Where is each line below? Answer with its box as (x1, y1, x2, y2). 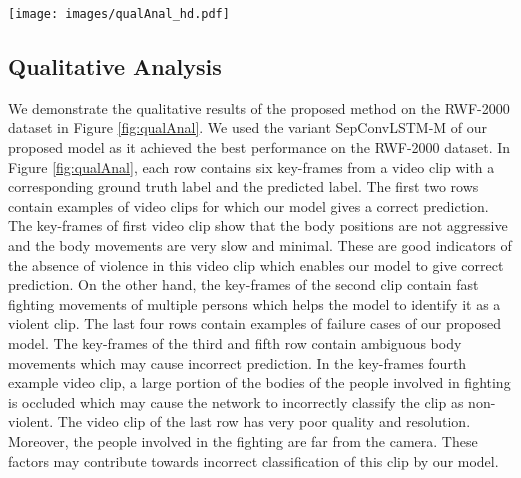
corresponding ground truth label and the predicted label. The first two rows (8, 176, 479, 197)
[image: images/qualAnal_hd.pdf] (8, 7, 230, 21)
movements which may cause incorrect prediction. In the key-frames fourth (8, 352, 467, 373)
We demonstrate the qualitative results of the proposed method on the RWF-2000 (8, 97, 510, 118)
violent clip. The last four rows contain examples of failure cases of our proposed (8, 313, 501, 334)
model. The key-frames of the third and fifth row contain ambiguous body (8, 332, 462, 353)
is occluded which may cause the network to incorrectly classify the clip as (8, 391, 464, 412)
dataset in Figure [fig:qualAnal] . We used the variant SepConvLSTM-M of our (8, 117, 488, 138)
